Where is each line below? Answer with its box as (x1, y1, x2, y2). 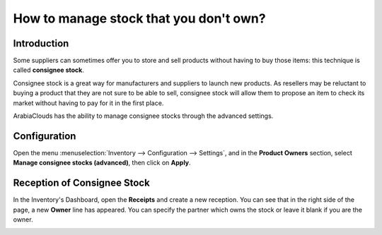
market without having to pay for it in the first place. (13, 99, 164, 107)
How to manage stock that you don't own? (13, 11, 266, 26)
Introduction (13, 37, 69, 49)
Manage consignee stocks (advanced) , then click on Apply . (13, 159, 191, 167)
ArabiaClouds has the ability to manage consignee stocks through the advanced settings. (13, 112, 274, 120)
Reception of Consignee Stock (13, 177, 150, 189)
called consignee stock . (13, 66, 85, 74)
